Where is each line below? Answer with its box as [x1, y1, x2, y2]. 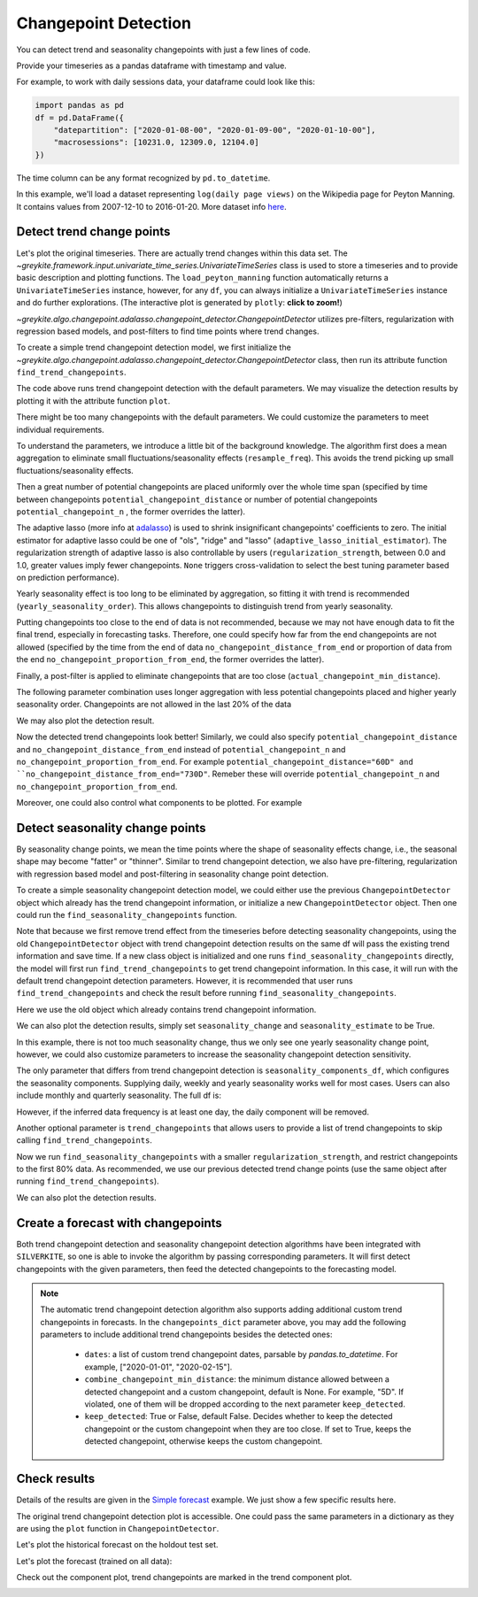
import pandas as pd [35, 100, 124, 111]
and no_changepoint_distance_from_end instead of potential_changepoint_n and [16, 744, 346, 754]
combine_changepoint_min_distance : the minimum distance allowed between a [84, 1374, 389, 1385]
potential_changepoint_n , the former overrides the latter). [16, 505, 246, 517]
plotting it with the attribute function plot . [16, 395, 171, 406]
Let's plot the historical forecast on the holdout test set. [16, 1539, 219, 1550]
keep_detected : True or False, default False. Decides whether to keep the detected [84, 1411, 393, 1422]
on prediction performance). [16, 572, 119, 582]
